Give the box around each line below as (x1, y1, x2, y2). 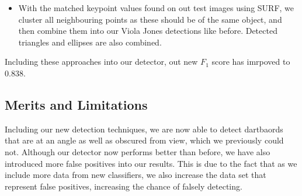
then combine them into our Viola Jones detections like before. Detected (18, 24, 277, 37)
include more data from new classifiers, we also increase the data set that (5, 169, 266, 181)
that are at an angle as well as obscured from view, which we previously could (5, 134, 284, 146)
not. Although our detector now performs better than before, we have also (5, 145, 270, 157)
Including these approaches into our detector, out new (5, 55, 198, 68)
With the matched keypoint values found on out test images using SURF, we (18, 2, 294, 13)
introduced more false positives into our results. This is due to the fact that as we (5, 157, 297, 169)
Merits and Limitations (5, 95, 148, 113)
